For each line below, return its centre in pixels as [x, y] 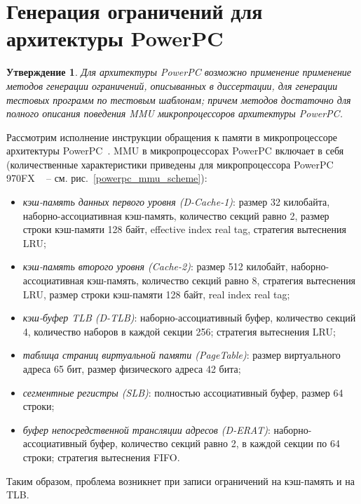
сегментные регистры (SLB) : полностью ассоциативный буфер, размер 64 [183, 392]
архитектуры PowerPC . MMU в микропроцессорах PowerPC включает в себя [175, 151]
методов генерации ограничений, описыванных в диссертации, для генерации [172, 85]
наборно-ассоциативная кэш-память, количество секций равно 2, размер [176, 215]
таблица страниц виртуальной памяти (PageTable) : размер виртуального [182, 355]
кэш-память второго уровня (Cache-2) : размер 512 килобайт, [155, 266]
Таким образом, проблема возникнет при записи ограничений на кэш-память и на [180, 480]
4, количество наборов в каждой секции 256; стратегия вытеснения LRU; [179, 331]
